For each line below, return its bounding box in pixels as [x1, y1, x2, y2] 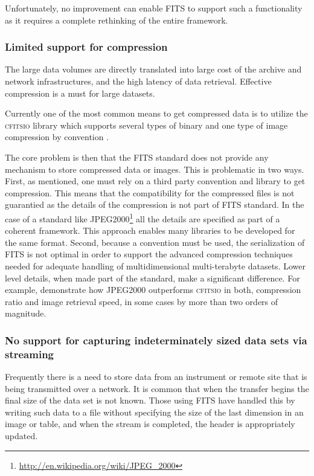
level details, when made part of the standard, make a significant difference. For [5, 271, 300, 284]
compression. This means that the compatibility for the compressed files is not [5, 186, 295, 199]
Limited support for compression [5, 39, 168, 54]
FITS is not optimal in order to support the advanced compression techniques [5, 248, 293, 260]
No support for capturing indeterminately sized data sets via [5, 332, 307, 347]
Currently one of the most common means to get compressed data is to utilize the [5, 107, 308, 120]
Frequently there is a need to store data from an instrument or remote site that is [5, 370, 307, 383]
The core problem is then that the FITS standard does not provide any [5, 150, 269, 163]
